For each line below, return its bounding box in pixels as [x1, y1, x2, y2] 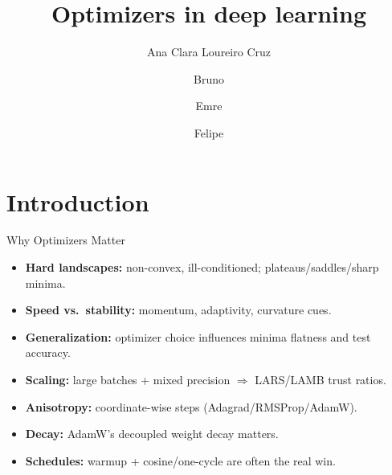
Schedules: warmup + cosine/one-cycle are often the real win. [25, 452, 336, 469]
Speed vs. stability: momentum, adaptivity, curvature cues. [25, 301, 332, 318]
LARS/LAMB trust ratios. [255, 371, 386, 387]
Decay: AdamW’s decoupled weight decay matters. [25, 425, 279, 442]
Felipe [194, 124, 224, 141]
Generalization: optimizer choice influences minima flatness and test [25, 328, 371, 345]
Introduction [6, 185, 149, 218]
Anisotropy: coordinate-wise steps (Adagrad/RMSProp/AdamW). [25, 398, 357, 415]
